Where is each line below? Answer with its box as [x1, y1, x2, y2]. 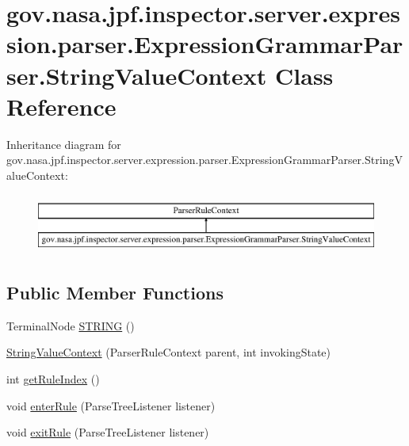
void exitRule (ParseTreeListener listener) [6, 424, 209, 440]
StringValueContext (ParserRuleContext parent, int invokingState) [6, 344, 331, 360]
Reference [6, 90, 117, 122]
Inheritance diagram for [6, 135, 121, 152]
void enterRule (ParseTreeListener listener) [6, 397, 216, 414]
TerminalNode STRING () [6, 317, 135, 334]
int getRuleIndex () [6, 371, 100, 387]
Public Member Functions [6, 280, 224, 305]
